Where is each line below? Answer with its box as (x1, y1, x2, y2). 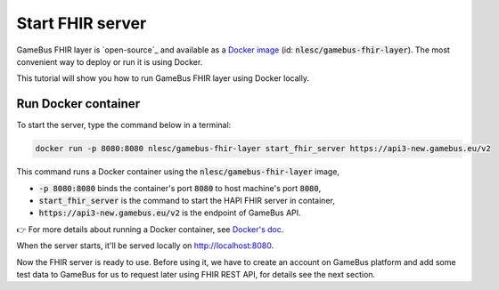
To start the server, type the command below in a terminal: (16, 120, 232, 131)
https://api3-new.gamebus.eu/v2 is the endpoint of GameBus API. (38, 207, 302, 218)
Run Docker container (16, 96, 141, 111)
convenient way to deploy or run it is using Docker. (16, 56, 203, 67)
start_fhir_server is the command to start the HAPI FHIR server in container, (38, 195, 336, 205)
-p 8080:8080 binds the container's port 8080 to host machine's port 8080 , (38, 182, 322, 193)
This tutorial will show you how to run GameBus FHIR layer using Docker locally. (16, 73, 309, 84)
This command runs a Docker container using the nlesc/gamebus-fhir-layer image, (16, 166, 340, 177)
